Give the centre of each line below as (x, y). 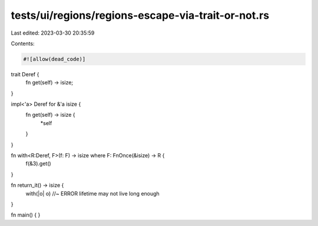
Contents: (23, 43)
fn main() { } (26, 215)
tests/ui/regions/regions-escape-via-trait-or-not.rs (140, 15)
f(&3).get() (38, 164)
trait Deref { (25, 74)
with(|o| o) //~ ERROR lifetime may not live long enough (93, 193)
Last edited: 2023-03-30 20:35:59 (53, 33)
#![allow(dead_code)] (54, 59)
